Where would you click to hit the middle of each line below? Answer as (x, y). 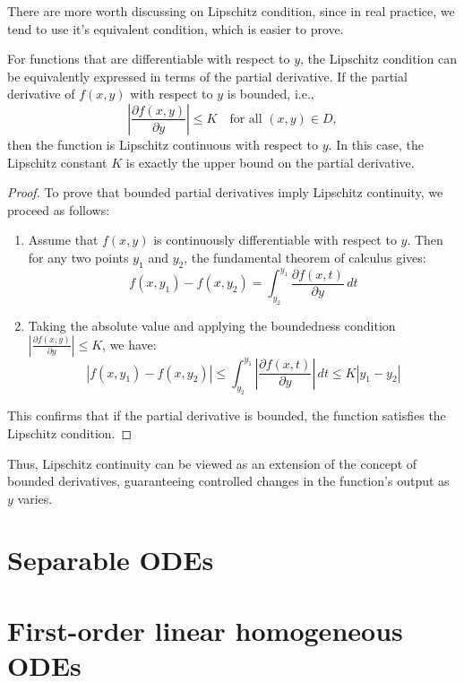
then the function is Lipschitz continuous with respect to (163, 144)
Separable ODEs (111, 560)
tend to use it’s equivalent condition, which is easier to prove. (176, 28)
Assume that (63, 240)
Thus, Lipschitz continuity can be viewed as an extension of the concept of (212, 463)
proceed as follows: (59, 209)
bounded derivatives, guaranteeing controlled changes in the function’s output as (228, 481)
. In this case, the (376, 144)
